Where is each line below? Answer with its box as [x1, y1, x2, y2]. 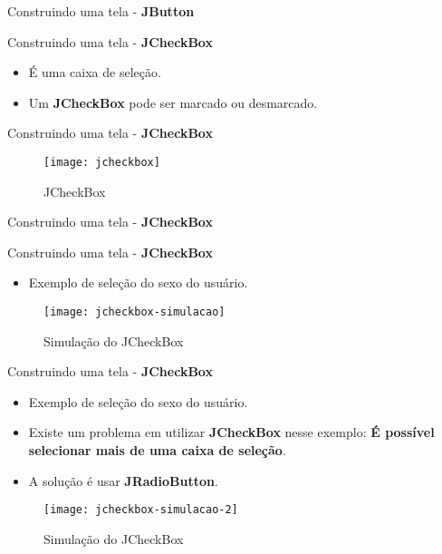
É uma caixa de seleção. [28, 63, 161, 82]
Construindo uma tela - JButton [7, 2, 195, 20]
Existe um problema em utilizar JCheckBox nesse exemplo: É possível [28, 423, 435, 442]
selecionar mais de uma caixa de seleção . [28, 441, 286, 460]
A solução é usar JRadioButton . [28, 471, 218, 490]
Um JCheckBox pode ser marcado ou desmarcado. [28, 92, 318, 112]
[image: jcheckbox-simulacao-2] [43, 503, 238, 517]
